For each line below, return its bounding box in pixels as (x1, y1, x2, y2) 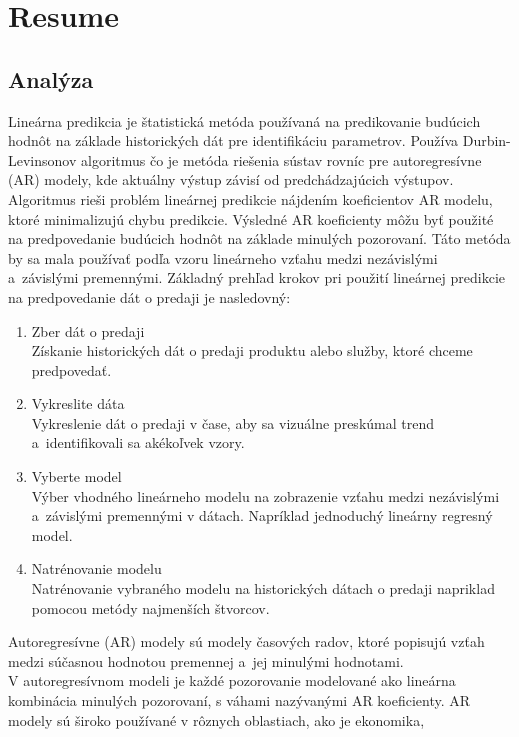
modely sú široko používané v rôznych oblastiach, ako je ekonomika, (8, 709, 425, 730)
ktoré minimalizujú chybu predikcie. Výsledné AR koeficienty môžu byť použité (8, 208, 494, 229)
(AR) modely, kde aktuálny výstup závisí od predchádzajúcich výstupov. (8, 169, 454, 190)
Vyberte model (31, 466, 122, 487)
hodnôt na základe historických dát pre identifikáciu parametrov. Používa (8, 130, 459, 151)
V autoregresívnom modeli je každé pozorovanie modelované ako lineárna (8, 670, 456, 691)
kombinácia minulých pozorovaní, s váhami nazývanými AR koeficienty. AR (8, 690, 471, 711)
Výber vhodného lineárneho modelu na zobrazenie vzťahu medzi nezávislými (31, 485, 500, 506)
